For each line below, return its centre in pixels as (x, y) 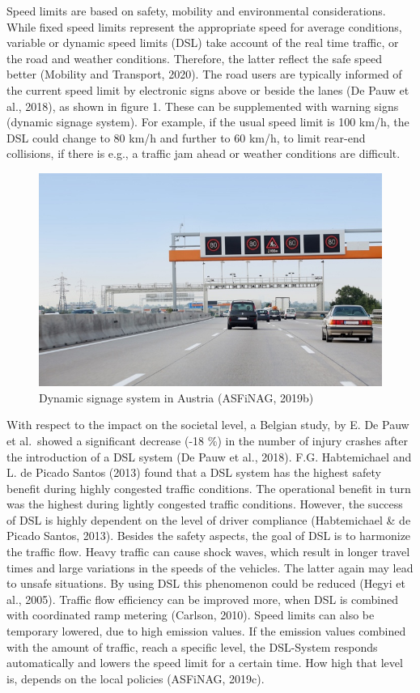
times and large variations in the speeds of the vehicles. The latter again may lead (210, 567)
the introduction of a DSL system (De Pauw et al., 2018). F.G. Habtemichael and (209, 456)
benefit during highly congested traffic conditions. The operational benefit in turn (209, 488)
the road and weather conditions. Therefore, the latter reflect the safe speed (195, 58)
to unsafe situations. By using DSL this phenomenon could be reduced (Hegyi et (206, 583)
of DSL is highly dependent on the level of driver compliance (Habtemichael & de (209, 519)
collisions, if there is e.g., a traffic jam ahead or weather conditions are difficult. (204, 153)
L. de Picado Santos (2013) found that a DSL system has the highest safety (194, 472)
